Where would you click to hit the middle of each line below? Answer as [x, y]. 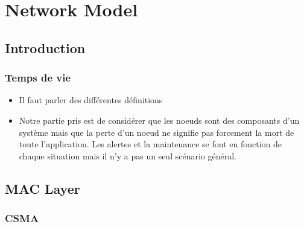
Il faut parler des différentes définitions [91, 100]
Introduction [45, 47]
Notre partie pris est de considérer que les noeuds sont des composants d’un [159, 120]
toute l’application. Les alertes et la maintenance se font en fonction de [150, 144]
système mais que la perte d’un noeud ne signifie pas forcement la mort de [157, 132]
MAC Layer [43, 188]
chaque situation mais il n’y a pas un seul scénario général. [128, 155]
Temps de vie [38, 78]
